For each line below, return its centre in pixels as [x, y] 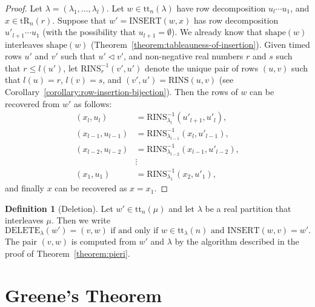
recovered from [32, 103]
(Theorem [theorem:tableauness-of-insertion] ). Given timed [201, 44]
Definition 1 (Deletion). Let [59, 208]
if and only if [134, 230]
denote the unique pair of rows [202, 68]
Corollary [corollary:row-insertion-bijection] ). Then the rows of [121, 92]
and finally [25, 188]
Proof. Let [24, 8]
